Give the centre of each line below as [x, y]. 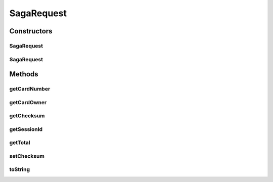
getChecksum [27, 116]
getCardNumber [30, 89]
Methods [24, 74]
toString [20, 169]
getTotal [20, 143]
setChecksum [27, 156]
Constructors [31, 31]
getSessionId [26, 129]
